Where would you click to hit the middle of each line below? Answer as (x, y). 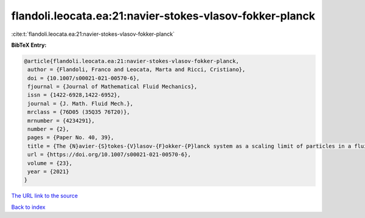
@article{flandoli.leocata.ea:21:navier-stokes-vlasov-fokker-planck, (132, 61)
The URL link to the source (45, 196)
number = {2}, (48, 129)
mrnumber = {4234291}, (61, 121)
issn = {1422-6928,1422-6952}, (74, 95)
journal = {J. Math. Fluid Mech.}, (81, 104)
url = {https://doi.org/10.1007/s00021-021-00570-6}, (109, 155)
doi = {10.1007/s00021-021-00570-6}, (84, 78)
